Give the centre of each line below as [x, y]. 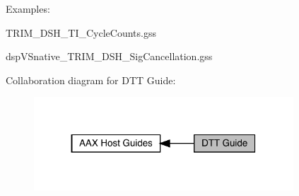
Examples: [28, 8]
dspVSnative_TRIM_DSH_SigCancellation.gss [109, 56]
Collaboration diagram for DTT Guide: [91, 80]
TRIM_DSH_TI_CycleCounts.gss [81, 32]
